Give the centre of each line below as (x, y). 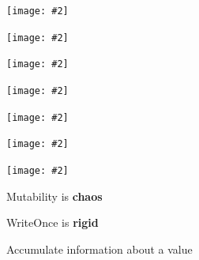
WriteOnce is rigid (53, 222)
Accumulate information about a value (99, 249)
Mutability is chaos (54, 196)
